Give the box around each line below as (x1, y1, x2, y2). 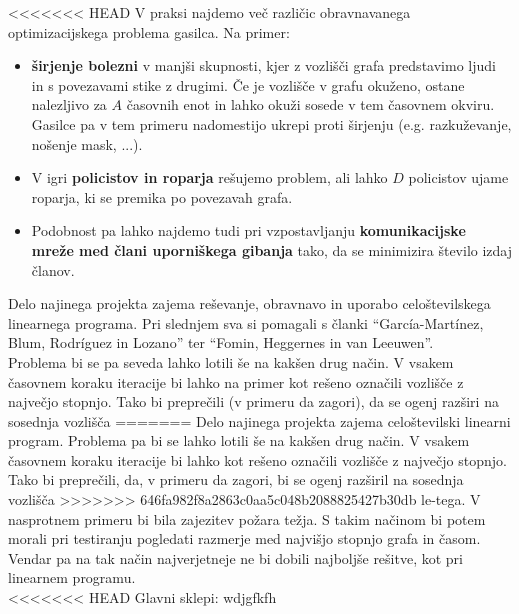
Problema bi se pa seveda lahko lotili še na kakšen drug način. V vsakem (8, 351, 454, 372)
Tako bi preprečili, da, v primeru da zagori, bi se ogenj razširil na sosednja (8, 469, 464, 490)
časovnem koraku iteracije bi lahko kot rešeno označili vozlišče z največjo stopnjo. (8, 449, 507, 470)
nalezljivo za (31, 94, 107, 115)
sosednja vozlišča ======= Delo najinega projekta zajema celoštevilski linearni (8, 410, 511, 431)
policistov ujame (408, 167, 509, 188)
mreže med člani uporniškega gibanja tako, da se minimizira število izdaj (31, 239, 513, 260)
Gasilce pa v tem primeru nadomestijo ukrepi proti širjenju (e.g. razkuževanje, (31, 113, 512, 134)
